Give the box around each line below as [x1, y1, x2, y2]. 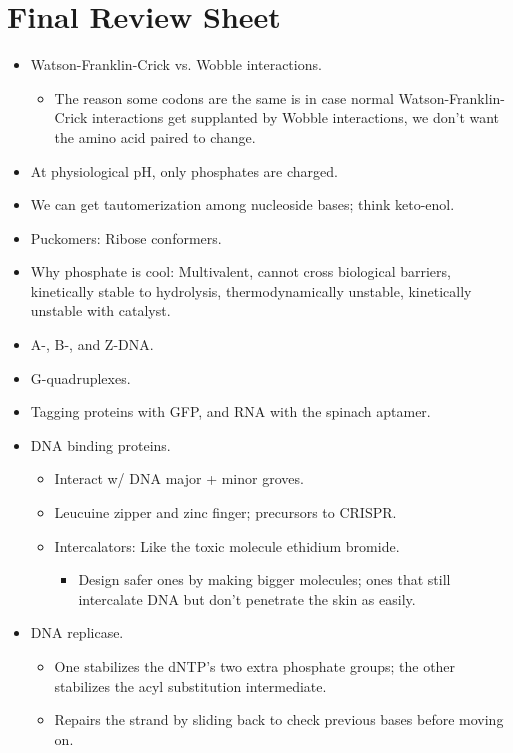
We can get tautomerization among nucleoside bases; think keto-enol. [30, 194, 455, 215]
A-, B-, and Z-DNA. [30, 334, 154, 355]
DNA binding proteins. [30, 434, 171, 455]
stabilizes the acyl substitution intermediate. [54, 675, 327, 696]
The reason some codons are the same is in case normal [54, 87, 394, 108]
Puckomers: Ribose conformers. [30, 227, 222, 248]
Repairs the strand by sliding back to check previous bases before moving [54, 709, 504, 730]
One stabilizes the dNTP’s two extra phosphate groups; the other [54, 656, 456, 676]
